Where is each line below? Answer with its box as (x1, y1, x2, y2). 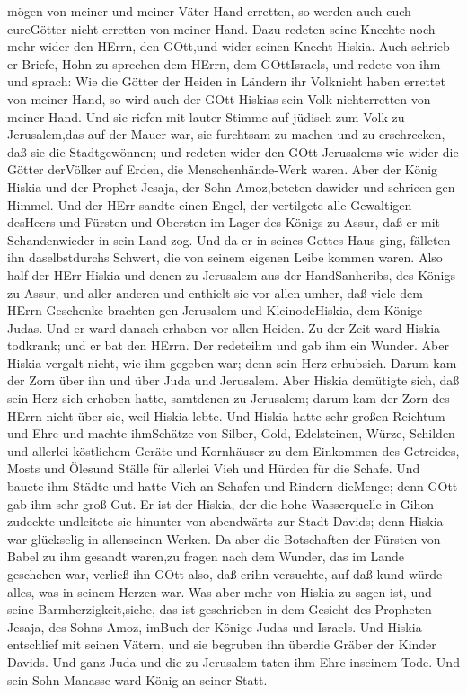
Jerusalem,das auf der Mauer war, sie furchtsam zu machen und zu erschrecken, (7, 125, 445, 144)
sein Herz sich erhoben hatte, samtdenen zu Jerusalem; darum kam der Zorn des (7, 389, 450, 408)
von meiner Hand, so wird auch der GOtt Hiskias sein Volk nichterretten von (7, 89, 431, 108)
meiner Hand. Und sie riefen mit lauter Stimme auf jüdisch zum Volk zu (7, 107, 405, 126)
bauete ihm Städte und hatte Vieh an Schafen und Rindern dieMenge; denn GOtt (7, 477, 458, 496)
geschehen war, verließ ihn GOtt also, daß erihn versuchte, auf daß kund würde (7, 565, 443, 583)
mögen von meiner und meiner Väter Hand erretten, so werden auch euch (7, 2, 411, 20)
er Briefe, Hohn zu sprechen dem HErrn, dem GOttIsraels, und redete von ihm (7, 54, 441, 73)
